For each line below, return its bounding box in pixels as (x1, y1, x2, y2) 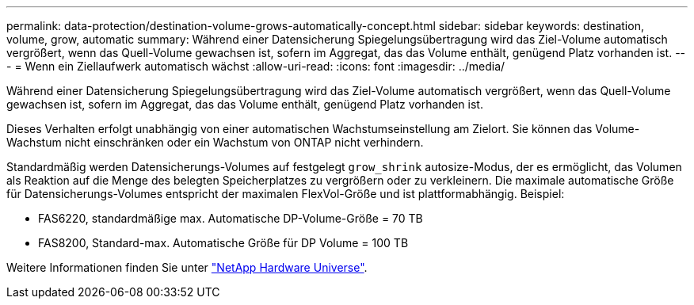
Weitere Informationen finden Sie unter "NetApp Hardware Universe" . (6, 261, 368, 274)
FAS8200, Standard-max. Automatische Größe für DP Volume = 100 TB (38, 236, 409, 250)
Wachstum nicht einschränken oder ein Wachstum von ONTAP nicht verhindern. (6, 135, 424, 149)
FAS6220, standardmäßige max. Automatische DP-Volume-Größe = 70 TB (38, 212, 423, 225)
